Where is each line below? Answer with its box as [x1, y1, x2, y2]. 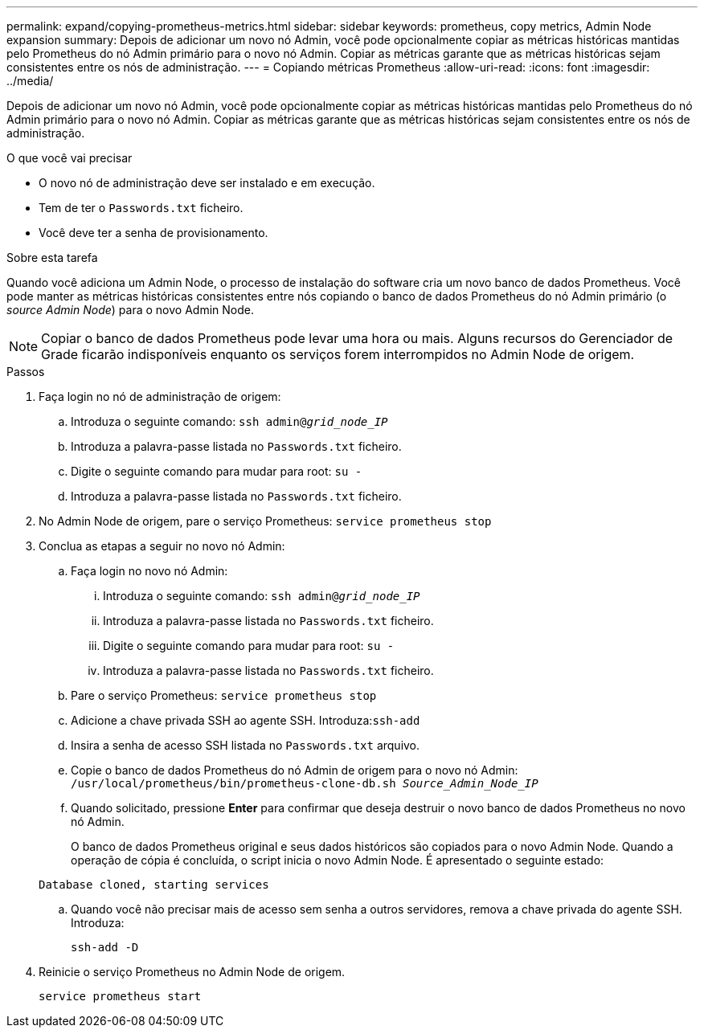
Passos [6, 365, 45, 378]
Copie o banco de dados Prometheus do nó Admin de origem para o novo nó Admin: [71, 763, 518, 777]
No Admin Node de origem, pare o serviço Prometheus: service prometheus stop [39, 514, 492, 528]
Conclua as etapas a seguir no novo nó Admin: [39, 539, 285, 553]
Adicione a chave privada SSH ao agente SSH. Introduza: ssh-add [71, 713, 420, 727]
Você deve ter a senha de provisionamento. [39, 226, 268, 239]
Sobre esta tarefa [6, 251, 98, 264]
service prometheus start [39, 990, 202, 1003]
